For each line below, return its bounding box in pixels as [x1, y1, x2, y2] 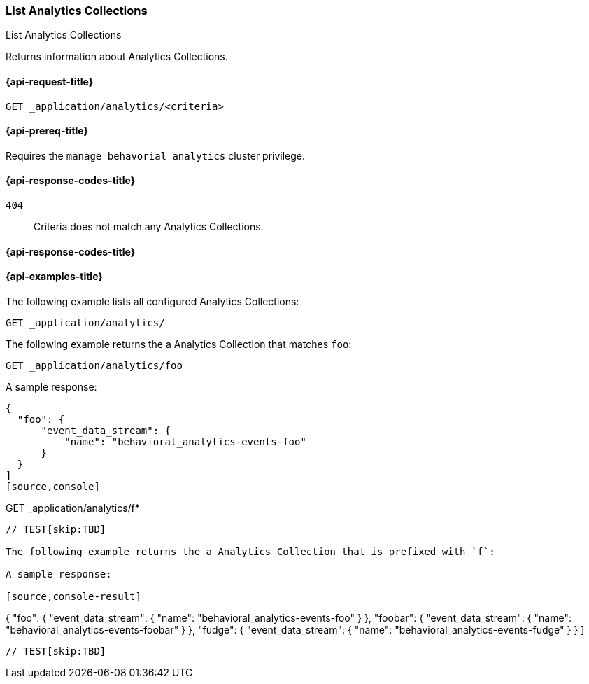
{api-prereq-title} [6, 125, 89, 137]
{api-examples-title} [6, 270, 103, 283]
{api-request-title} [6, 75, 94, 88]
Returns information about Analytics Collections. [6, 50, 228, 63]
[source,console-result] [6, 590, 141, 602]
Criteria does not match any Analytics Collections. [34, 221, 264, 233]
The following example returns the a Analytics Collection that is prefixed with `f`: [6, 545, 495, 557]
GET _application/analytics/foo [6, 359, 183, 371]
